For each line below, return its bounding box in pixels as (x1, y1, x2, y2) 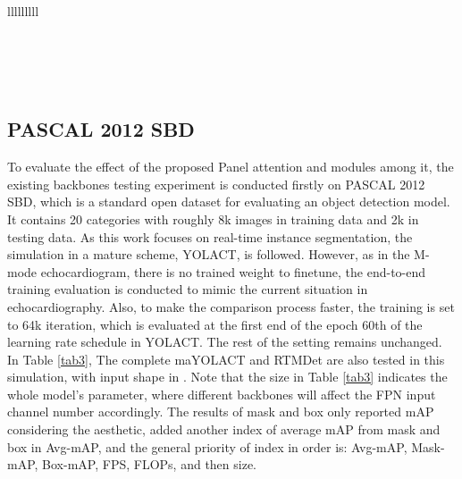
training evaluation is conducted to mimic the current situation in (7, 280, 368, 298)
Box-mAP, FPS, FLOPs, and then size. (42, 455, 257, 474)
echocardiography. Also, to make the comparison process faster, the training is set (7, 297, 455, 315)
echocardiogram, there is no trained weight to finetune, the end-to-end (40, 262, 426, 281)
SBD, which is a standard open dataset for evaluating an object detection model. (7, 192, 450, 211)
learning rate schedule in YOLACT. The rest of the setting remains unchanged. (7, 332, 442, 351)
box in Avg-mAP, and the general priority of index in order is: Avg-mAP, (7, 437, 407, 456)
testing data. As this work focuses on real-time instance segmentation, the (7, 227, 413, 246)
